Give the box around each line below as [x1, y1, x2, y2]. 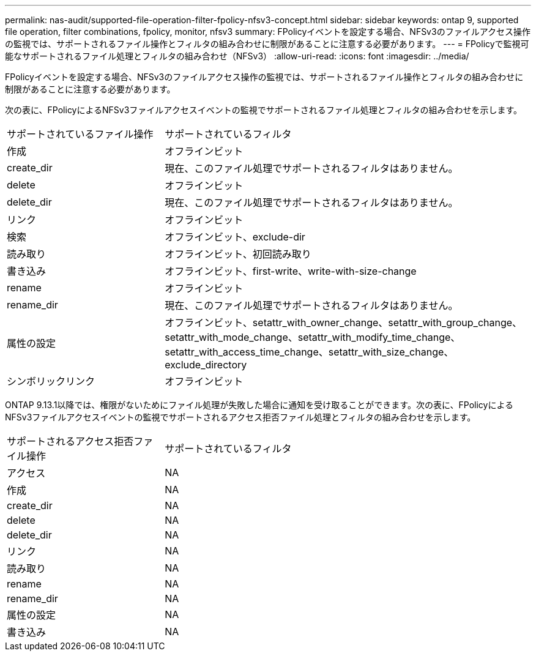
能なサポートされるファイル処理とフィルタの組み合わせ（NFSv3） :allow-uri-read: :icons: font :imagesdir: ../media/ [5, 51, 469, 61]
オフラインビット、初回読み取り [165, 248, 311, 260]
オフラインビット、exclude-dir [165, 231, 305, 243]
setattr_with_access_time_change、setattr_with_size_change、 [165, 346, 454, 358]
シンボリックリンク [7, 375, 95, 387]
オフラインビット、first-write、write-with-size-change [165, 265, 417, 277]
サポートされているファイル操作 [7, 128, 154, 140]
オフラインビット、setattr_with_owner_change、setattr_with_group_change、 [165, 316, 523, 329]
